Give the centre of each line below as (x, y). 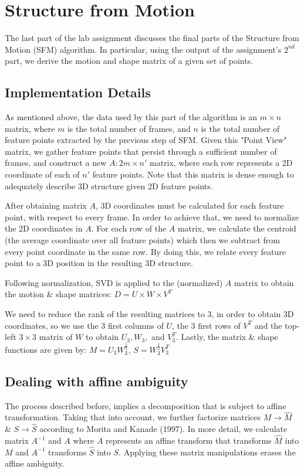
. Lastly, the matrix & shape (227, 337)
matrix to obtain (264, 282)
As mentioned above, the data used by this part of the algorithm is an (131, 117)
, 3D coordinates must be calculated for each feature (190, 205)
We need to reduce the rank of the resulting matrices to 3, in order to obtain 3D (149, 314)
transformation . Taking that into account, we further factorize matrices (133, 417)
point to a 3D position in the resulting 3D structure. (99, 263)
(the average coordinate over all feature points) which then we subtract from (142, 240)
